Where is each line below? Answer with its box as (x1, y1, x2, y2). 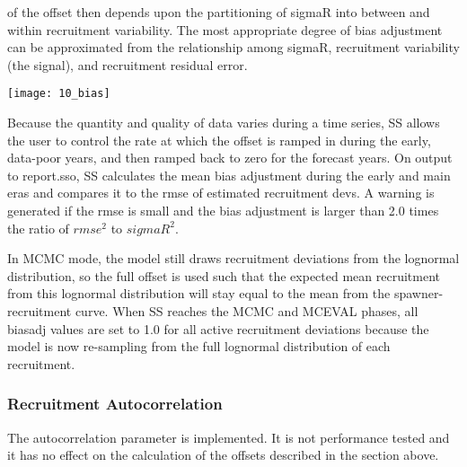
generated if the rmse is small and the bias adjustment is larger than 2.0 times (7, 201, 439, 219)
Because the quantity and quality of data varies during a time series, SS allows (7, 113, 440, 132)
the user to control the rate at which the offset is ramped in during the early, (7, 130, 431, 149)
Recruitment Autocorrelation (7, 392, 223, 415)
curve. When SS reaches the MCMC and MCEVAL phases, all (75, 301, 419, 320)
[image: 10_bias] (7, 87, 110, 101)
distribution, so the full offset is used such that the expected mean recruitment (7, 266, 441, 285)
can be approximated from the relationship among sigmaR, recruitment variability (7, 38, 460, 57)
